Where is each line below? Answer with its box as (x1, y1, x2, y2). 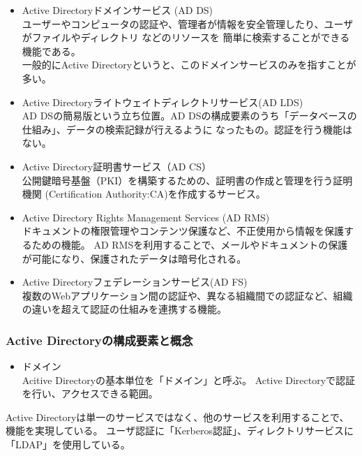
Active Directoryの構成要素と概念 (6, 331, 193, 348)
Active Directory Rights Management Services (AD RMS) (22, 209, 270, 224)
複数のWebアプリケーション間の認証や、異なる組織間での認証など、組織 (22, 288, 353, 302)
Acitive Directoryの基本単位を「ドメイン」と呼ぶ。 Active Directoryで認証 (22, 372, 356, 387)
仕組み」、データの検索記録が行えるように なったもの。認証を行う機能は (22, 122, 353, 136)
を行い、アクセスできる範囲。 (22, 386, 158, 401)
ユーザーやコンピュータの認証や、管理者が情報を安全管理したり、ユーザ (22, 16, 354, 31)
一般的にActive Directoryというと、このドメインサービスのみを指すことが (22, 57, 356, 72)
